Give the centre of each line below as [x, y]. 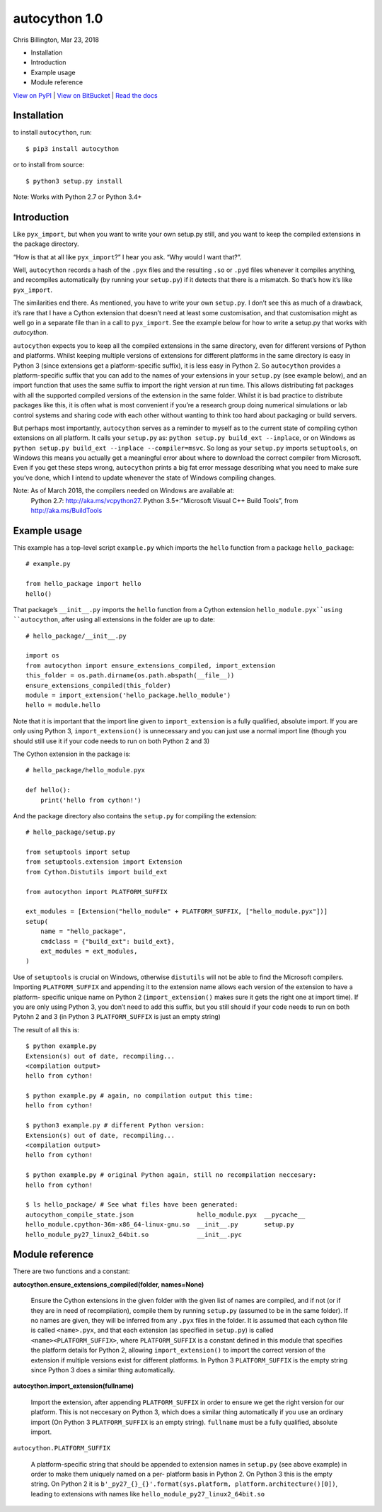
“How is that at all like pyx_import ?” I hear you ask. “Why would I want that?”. [127, 257]
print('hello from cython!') [91, 800]
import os [42, 656]
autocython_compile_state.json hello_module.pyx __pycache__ [166, 1214]
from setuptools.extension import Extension [104, 862]
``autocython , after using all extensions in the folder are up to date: [114, 619]
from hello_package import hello [83, 584]
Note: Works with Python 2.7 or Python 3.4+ [77, 197]
